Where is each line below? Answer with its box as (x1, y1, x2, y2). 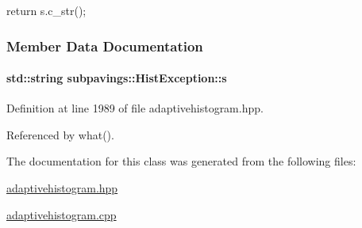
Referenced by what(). (6, 126, 114, 142)
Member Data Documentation (6, 36, 203, 55)
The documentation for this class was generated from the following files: (6, 153, 356, 169)
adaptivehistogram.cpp (6, 206, 117, 222)
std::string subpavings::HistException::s (6, 70, 227, 86)
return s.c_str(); (6, 2, 87, 18)
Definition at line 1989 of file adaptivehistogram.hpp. (6, 100, 264, 116)
